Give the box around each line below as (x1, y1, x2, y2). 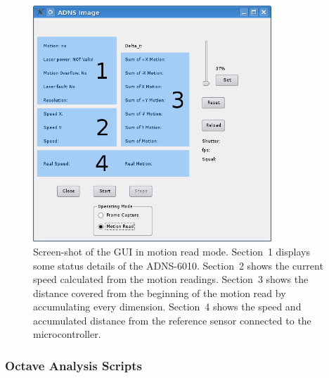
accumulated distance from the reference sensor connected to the (33, 313, 311, 327)
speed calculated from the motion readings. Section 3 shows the (33, 272, 309, 286)
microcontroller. (33, 327, 101, 341)
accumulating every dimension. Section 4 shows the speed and (33, 299, 302, 314)
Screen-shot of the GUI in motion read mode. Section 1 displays (33, 244, 310, 258)
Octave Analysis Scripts (5, 356, 143, 374)
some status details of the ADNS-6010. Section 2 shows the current (33, 258, 323, 272)
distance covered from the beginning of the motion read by (33, 285, 286, 300)
